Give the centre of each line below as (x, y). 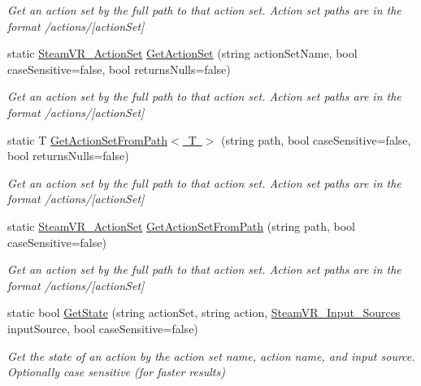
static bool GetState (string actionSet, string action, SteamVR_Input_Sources (204, 312)
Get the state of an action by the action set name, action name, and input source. (211, 356)
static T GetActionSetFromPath (87, 139)
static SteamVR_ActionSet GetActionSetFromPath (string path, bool (181, 226)
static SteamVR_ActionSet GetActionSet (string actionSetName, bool (182, 53)
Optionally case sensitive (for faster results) (116, 372)
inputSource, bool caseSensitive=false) (103, 328)
